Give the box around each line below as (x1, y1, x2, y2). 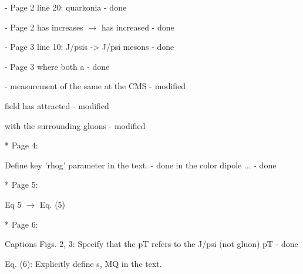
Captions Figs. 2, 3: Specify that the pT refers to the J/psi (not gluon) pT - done (5, 238, 298, 250)
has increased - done (101, 21, 174, 33)
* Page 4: (5, 139, 38, 151)
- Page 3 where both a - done (5, 60, 110, 72)
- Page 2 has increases (5, 21, 83, 33)
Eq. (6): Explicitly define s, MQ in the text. (5, 257, 162, 269)
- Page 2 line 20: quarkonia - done (5, 1, 127, 13)
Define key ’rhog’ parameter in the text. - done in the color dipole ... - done (5, 158, 277, 171)
